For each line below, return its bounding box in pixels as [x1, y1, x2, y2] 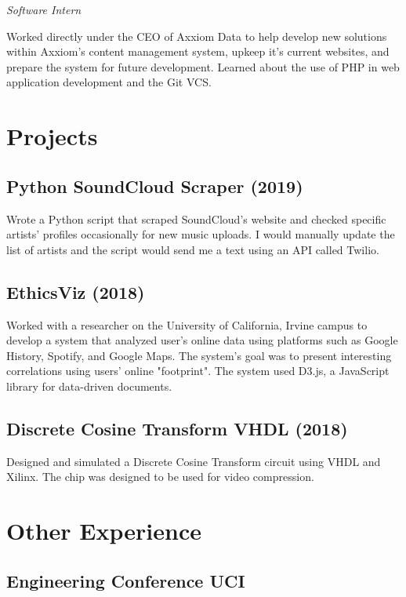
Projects [6, 120, 98, 152]
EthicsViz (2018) [6, 279, 145, 304]
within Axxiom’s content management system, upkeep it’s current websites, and [6, 43, 390, 60]
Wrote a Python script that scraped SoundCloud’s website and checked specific [6, 210, 386, 227]
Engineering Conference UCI [6, 568, 245, 592]
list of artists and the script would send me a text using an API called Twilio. [6, 241, 379, 257]
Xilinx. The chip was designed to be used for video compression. [6, 468, 314, 485]
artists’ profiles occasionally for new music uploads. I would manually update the [6, 226, 395, 242]
